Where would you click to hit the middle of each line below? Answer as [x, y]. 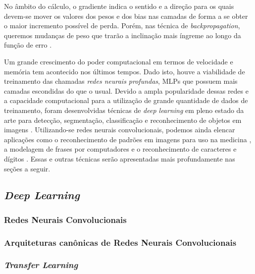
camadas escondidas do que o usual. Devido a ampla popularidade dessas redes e [126, 90]
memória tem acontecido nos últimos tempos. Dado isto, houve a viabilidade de [125, 71]
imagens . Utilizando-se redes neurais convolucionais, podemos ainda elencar [120, 130]
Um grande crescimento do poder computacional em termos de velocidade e [119, 61]
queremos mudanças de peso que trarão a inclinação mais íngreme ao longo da [123, 35]
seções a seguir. [27, 168]
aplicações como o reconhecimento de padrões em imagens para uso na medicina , [128, 139]
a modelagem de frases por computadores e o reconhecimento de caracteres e [120, 149]
